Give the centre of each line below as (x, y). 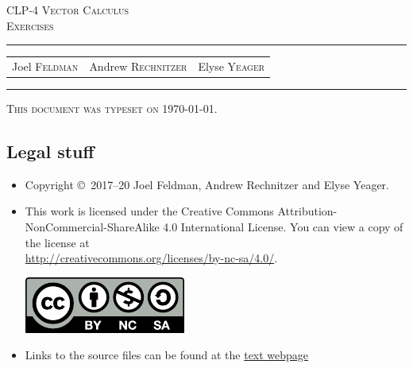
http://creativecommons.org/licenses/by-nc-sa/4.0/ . (151, 258)
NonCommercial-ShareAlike (92, 227)
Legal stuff (50, 151)
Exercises (30, 25)
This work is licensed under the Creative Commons (149, 211)
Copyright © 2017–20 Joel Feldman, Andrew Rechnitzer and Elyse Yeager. (207, 184)
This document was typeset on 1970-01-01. (112, 108)
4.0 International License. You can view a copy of (283, 227)
